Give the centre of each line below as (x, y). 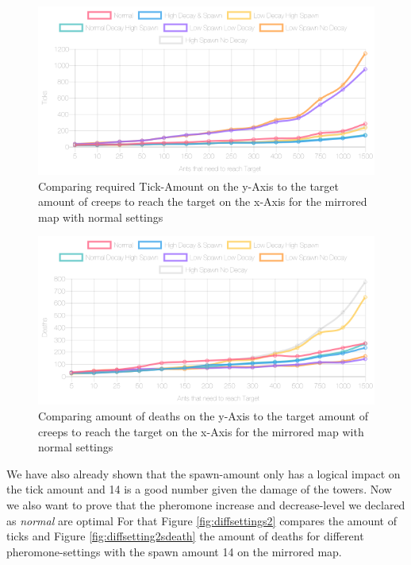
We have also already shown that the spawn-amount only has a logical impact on (204, 473)
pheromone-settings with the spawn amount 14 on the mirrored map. (174, 551)
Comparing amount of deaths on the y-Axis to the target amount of (203, 415)
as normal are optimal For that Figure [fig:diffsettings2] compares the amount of (202, 520)
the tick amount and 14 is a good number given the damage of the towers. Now (199, 489)
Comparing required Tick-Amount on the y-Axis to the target (189, 186)
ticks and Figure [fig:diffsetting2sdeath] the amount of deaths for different (185, 536)
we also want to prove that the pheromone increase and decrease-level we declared (206, 504)
